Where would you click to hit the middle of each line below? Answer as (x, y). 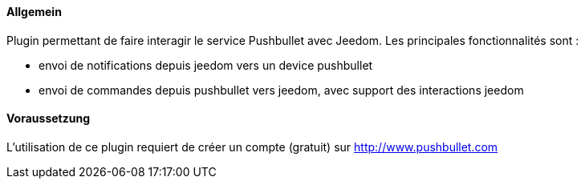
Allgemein (34, 12)
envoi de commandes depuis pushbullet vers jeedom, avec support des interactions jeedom (281, 90)
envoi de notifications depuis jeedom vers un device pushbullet (206, 65)
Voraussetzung (48, 119)
